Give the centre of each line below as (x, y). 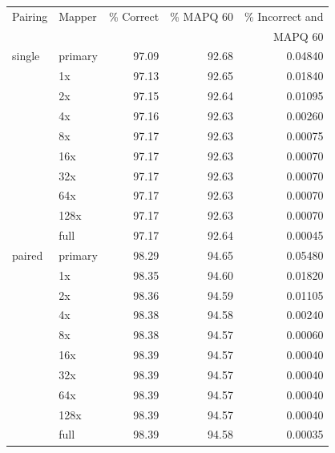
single (26, 56)
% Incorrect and (284, 16)
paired (28, 255)
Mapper (78, 16)
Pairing (30, 16)
